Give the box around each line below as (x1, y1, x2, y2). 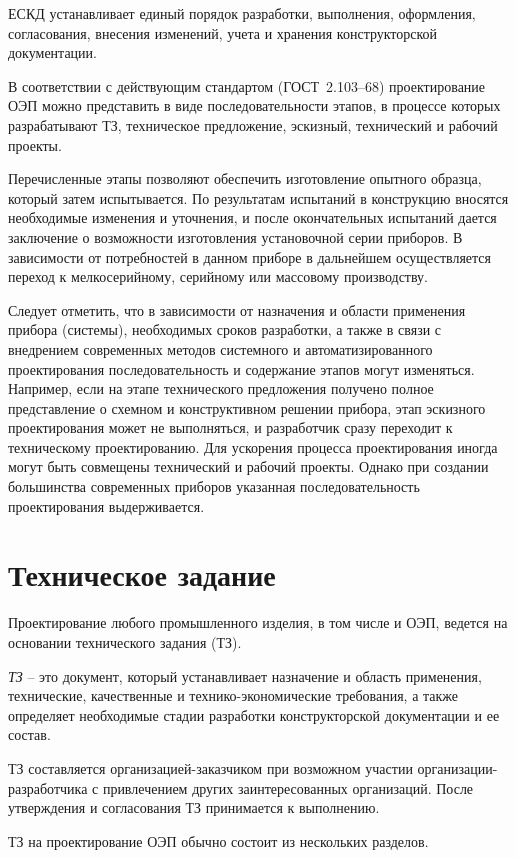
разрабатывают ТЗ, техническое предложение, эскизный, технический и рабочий (8, 114, 498, 135)
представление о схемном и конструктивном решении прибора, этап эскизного (8, 397, 486, 418)
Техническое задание (8, 554, 276, 595)
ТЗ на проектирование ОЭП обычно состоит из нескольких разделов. (8, 830, 429, 851)
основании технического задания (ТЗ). (8, 631, 242, 652)
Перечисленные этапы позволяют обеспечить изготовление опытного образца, (8, 168, 482, 189)
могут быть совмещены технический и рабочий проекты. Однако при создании (8, 456, 489, 477)
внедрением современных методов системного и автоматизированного (8, 338, 433, 359)
